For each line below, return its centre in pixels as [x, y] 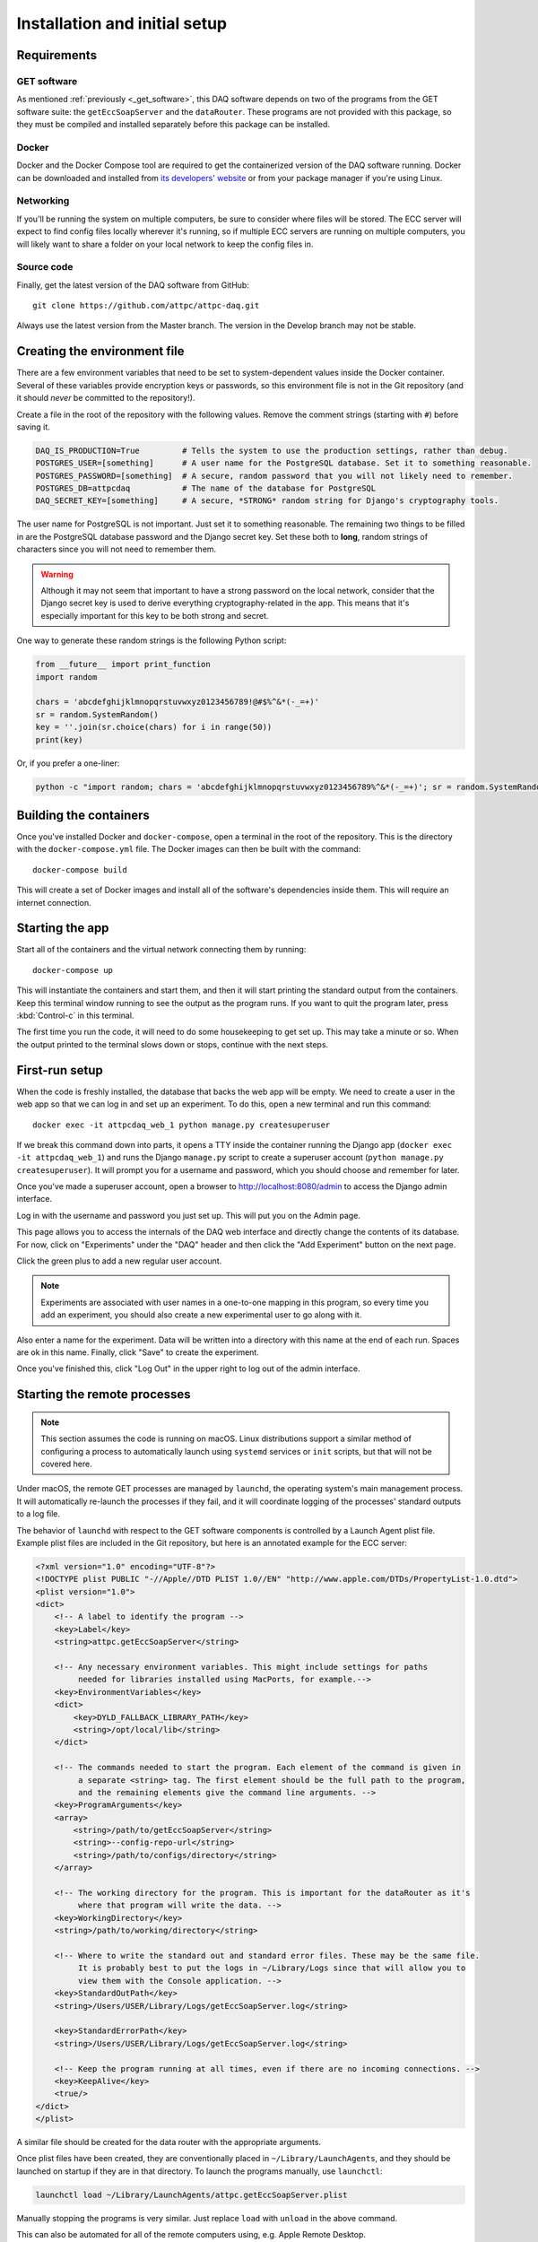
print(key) [59, 739]
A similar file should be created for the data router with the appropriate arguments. [169, 2142]
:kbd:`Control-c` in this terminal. [75, 1016]
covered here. [67, 1464]
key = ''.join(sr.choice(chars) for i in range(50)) [154, 727]
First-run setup [60, 1070]
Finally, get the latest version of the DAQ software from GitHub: [133, 285]
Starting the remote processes [104, 1395]
